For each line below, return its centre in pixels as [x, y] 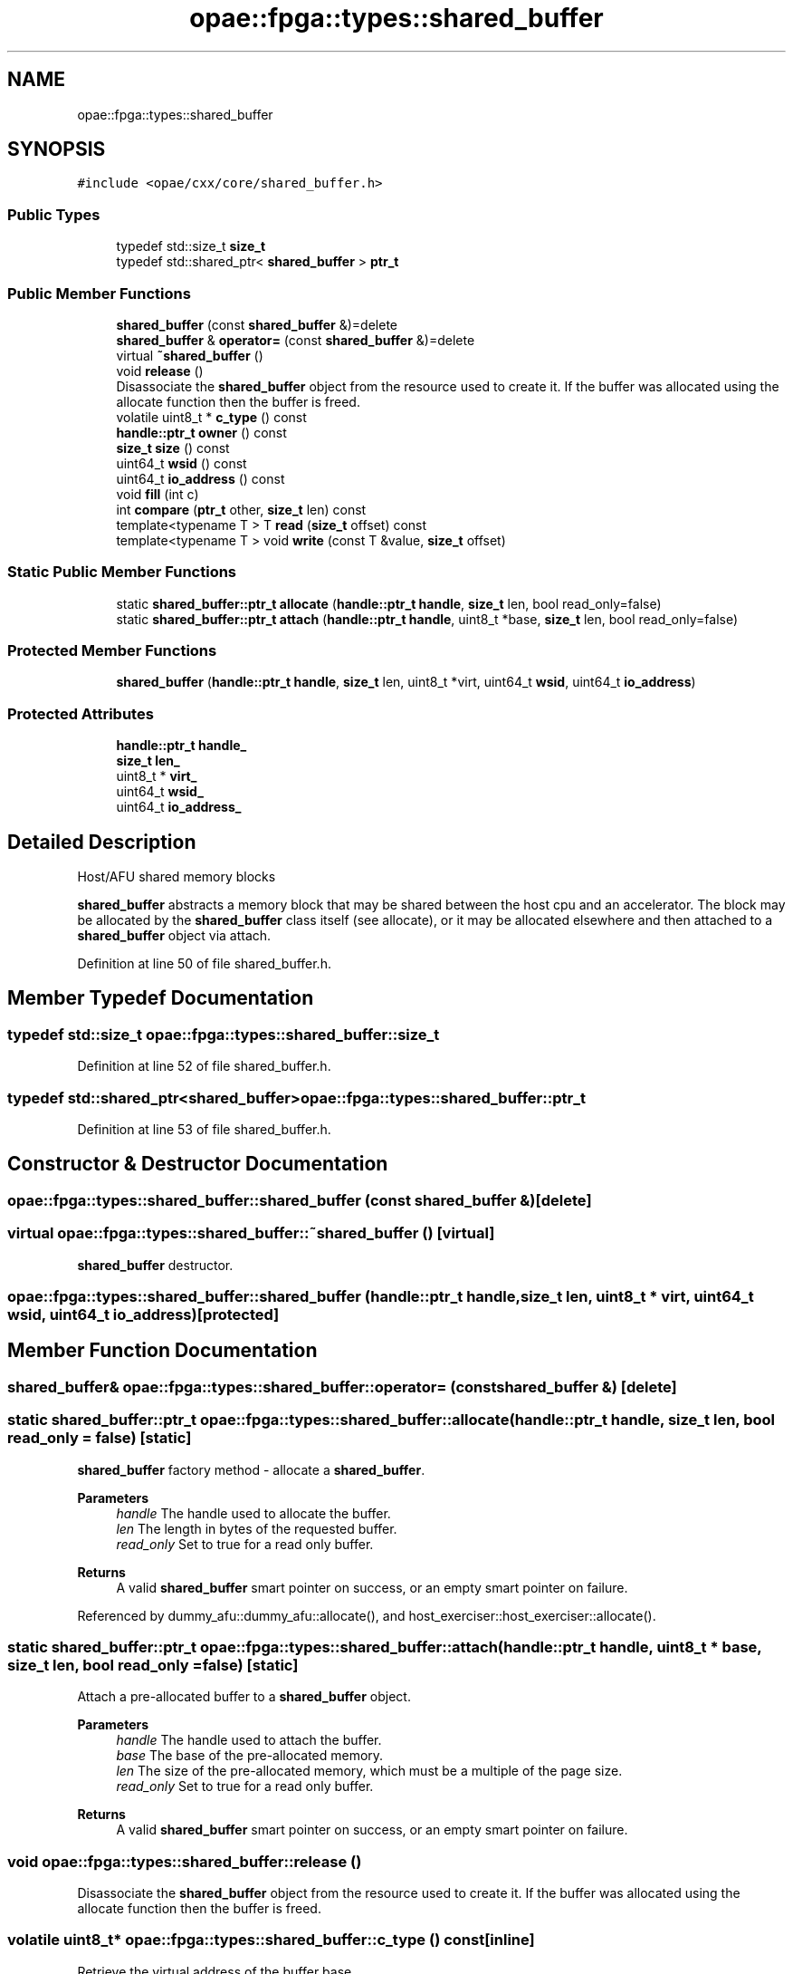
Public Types [54, 214]
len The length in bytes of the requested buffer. [257, 1528]
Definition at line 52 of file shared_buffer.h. [204, 1066]
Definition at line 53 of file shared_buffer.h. [204, 1129]
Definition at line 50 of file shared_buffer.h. [204, 964]
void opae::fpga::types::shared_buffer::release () [185, 1861]
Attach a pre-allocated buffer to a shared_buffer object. [244, 1697]
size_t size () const [173, 448]
